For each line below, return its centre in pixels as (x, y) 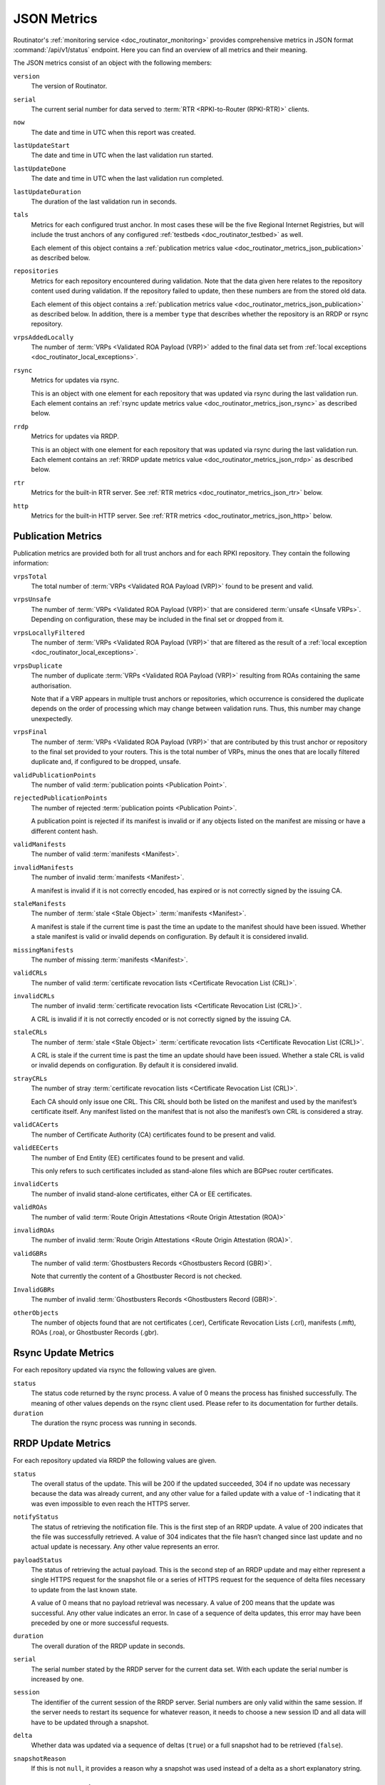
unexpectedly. (52, 718)
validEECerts (36, 1148)
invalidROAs (34, 1230)
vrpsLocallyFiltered (49, 633)
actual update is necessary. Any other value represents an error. (125, 1547)
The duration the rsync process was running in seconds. (114, 1423)
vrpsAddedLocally (43, 337)
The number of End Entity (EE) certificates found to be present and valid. (138, 1157)
